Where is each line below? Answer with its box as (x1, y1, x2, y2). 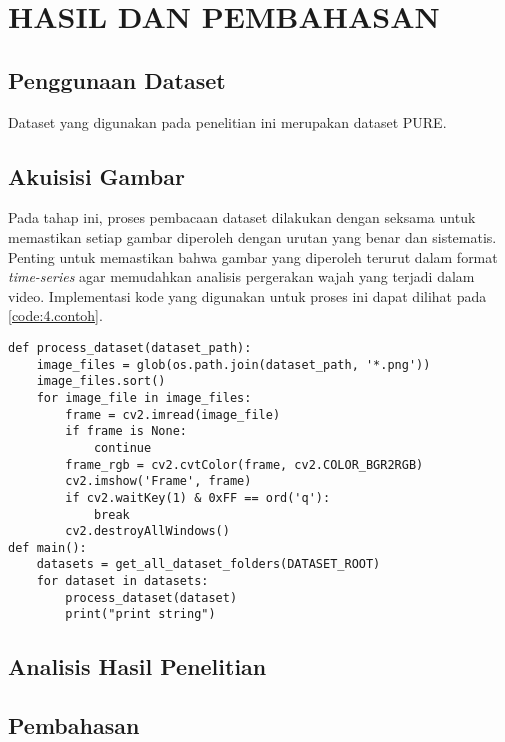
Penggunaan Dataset (8, 64, 226, 95)
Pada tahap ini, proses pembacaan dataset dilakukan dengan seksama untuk (8, 207, 476, 228)
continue (93, 440, 152, 455)
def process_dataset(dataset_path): (8, 340, 252, 355)
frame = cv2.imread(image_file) (65, 407, 281, 422)
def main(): (8, 540, 87, 555)
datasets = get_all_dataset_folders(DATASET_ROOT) (36, 557, 381, 572)
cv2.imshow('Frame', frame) (65, 474, 252, 489)
